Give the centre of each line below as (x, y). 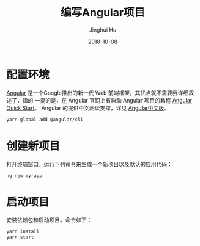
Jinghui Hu (103, 30)
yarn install (23, 232)
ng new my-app (24, 175)
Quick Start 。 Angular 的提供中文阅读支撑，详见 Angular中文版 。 (88, 108)
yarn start (20, 237)
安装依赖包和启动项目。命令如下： (49, 220)
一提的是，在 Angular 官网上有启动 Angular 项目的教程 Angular (113, 100)
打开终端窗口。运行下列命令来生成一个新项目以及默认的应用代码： (89, 164)
